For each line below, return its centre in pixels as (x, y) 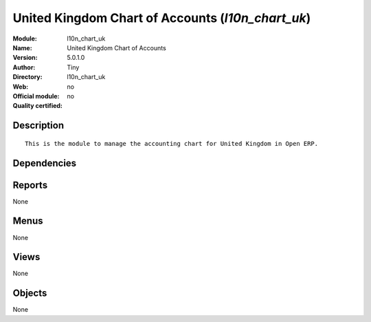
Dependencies (45, 163)
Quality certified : (38, 106)
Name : (22, 47)
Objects (30, 293)
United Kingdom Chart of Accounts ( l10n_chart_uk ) (162, 18)
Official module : (36, 96)
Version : (25, 58)
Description (38, 126)
